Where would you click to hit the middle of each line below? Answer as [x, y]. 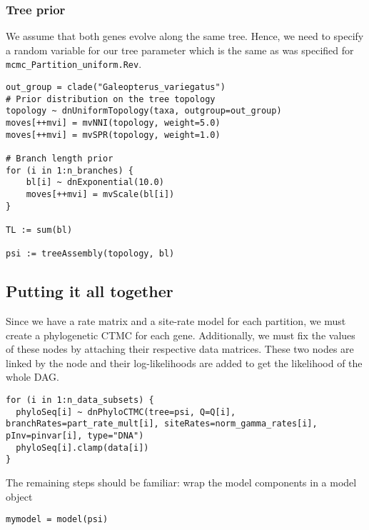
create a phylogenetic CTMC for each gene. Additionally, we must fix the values [181, 335]
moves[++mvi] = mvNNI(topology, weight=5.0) [113, 123]
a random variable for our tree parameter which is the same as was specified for [180, 50]
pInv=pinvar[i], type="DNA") [75, 436]
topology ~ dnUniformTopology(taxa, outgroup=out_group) [144, 111]
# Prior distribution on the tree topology [111, 99]
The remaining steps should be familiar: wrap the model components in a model [181, 482]
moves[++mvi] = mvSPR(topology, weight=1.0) [113, 135]
